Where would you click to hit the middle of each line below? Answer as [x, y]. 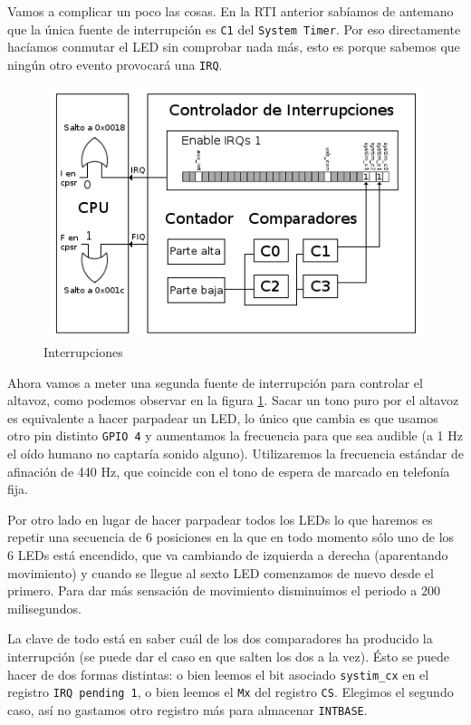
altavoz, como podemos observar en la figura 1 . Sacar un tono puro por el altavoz [233, 400]
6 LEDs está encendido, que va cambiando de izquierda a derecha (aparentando [228, 555]
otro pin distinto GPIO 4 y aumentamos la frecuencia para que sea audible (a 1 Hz [235, 435]
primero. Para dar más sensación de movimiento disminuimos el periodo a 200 [224, 590]
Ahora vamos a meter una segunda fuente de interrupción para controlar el [215, 382]
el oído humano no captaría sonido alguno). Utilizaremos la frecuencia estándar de [236, 454]
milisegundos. [44, 608]
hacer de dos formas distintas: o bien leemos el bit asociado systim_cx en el [218, 674]
